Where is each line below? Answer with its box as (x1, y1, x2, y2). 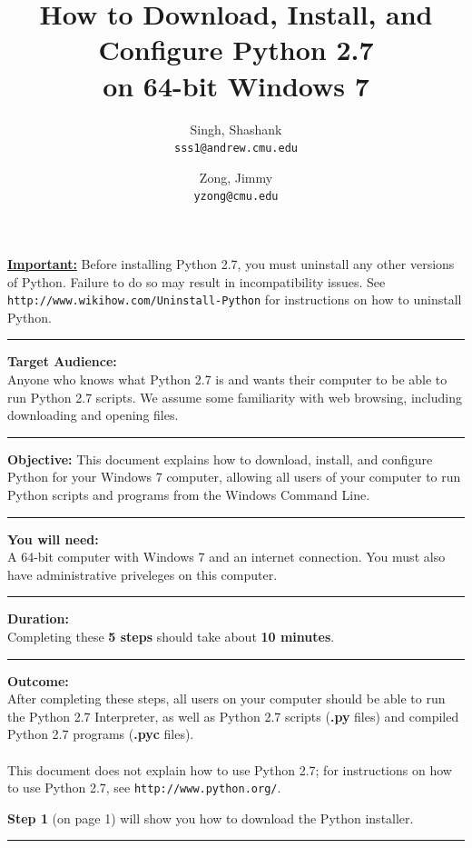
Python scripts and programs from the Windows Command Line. (7, 485, 370, 504)
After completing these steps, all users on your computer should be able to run (7, 689, 446, 708)
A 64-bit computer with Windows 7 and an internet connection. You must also (7, 547, 446, 566)
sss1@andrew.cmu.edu (173, 142, 299, 155)
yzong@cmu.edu (193, 190, 279, 204)
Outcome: (7, 671, 69, 690)
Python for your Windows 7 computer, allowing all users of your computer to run (7, 467, 461, 486)
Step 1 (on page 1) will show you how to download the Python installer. (7, 808, 414, 827)
